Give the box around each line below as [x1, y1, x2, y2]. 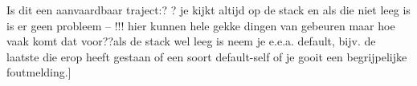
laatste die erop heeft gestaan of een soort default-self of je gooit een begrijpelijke [6, 48, 407, 64]
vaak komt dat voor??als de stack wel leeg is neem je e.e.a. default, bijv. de [6, 33, 376, 49]
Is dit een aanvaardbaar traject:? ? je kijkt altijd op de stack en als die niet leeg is [6, 2, 411, 18]
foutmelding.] [6, 64, 72, 80]
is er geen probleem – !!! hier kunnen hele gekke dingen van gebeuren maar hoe [6, 17, 395, 33]
